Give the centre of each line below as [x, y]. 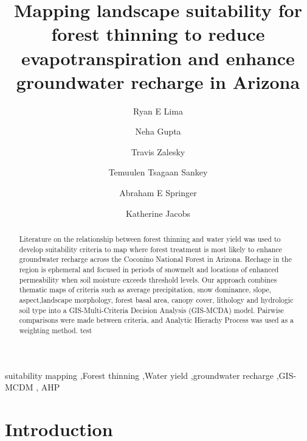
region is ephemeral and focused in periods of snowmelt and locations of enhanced [149, 270]
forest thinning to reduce [158, 34]
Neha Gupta [158, 131]
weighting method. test [56, 330]
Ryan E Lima [158, 111]
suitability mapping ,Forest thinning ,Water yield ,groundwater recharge [140, 375]
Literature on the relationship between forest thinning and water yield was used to [150, 239]
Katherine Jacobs [158, 213]
